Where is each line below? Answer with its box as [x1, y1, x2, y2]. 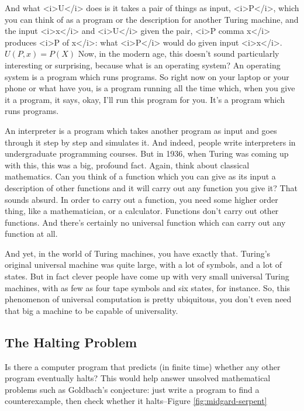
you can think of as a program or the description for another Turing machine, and [5, 13, 299, 25]
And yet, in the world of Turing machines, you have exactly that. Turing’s [5, 247, 271, 259]
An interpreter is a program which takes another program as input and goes [5, 124, 277, 136]
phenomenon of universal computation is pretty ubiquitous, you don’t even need [5, 293, 292, 305]
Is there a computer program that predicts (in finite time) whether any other [5, 360, 281, 372]
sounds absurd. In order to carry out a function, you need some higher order [5, 193, 278, 205]
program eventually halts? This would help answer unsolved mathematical [5, 372, 271, 384]
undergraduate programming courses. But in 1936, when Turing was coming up [5, 147, 289, 160]
